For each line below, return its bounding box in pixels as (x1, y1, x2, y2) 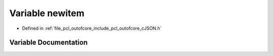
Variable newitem (9, 8, 84, 19)
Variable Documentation (9, 38, 88, 47)
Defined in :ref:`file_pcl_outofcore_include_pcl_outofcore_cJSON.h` (22, 25, 162, 31)
